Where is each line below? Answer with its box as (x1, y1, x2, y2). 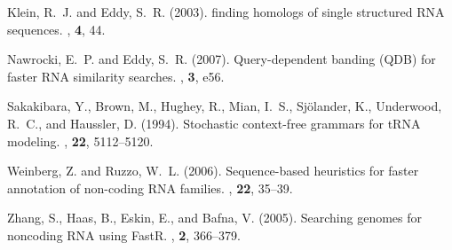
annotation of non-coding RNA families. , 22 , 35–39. (7, 178, 293, 197)
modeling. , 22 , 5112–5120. (7, 131, 154, 150)
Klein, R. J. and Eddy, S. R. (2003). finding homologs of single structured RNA (7, 3, 445, 20)
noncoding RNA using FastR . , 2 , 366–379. (7, 225, 241, 244)
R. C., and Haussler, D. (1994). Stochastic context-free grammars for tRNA (7, 113, 421, 132)
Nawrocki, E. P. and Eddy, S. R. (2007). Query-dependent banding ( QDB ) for (7, 50, 436, 68)
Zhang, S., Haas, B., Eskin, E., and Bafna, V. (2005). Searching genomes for (7, 208, 423, 227)
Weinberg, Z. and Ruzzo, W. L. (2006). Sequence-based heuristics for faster (7, 161, 419, 180)
